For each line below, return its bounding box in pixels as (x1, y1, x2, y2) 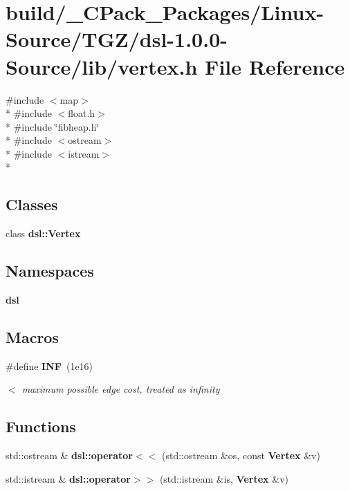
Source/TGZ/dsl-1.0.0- (6, 25, 228, 53)
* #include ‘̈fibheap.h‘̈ (6, 119, 100, 133)
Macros (6, 326, 59, 348)
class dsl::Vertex (6, 226, 81, 241)
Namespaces (6, 260, 94, 281)
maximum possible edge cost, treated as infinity (21, 382, 220, 396)
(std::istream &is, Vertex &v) (159, 471, 288, 485)
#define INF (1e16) (6, 358, 93, 373)
